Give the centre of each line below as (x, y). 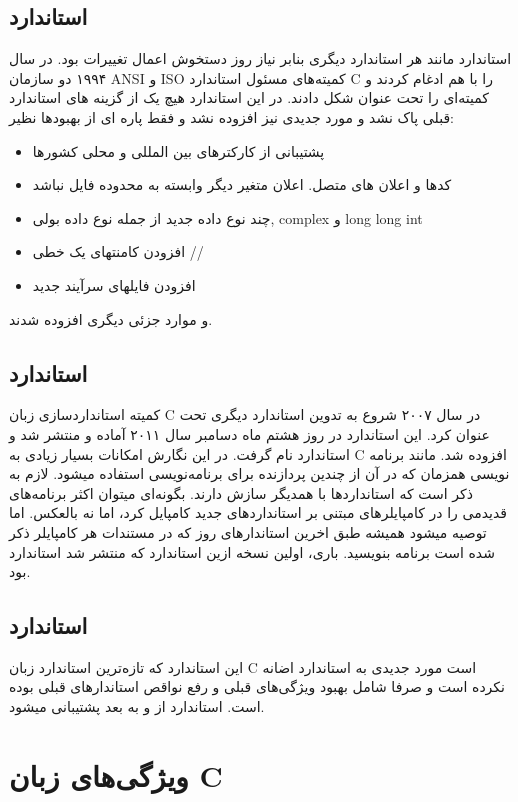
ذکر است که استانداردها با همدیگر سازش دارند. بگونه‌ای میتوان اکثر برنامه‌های (241, 492)
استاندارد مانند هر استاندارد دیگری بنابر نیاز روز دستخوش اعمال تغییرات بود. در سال (260, 58)
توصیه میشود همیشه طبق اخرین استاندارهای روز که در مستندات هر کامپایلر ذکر (248, 531)
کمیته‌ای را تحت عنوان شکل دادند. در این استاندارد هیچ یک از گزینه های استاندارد (249, 97)
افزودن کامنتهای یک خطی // (118, 251)
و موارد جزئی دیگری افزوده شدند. (111, 318)
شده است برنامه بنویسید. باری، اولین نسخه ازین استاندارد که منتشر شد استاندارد (252, 551)
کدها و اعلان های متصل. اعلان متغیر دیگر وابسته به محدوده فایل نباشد (242, 184)
